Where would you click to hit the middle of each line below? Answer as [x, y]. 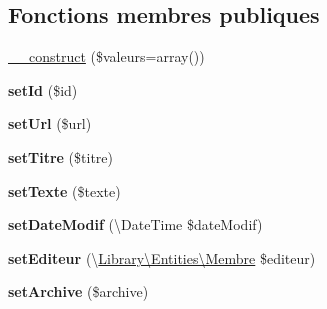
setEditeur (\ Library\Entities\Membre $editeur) [162, 257]
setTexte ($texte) [64, 190]
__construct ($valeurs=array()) [106, 56]
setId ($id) [43, 89]
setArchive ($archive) [78, 291]
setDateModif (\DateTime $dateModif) [135, 224]
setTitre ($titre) [60, 156]
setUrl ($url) [50, 123]
